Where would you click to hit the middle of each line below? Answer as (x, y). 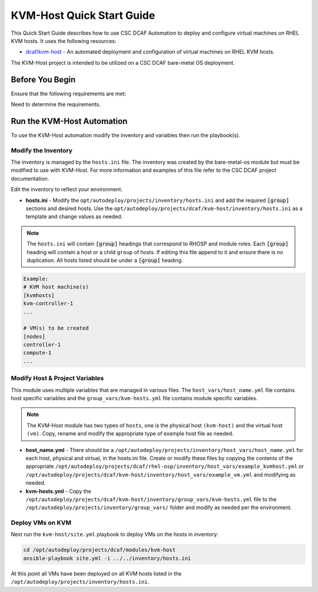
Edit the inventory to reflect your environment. (67, 189)
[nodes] (34, 336)
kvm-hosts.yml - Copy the (58, 491)
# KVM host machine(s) (56, 287)
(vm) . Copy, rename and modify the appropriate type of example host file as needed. (130, 434)
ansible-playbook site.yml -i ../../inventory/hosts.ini (107, 558)
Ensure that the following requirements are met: (69, 94)
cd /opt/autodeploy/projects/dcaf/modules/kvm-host (100, 550)
